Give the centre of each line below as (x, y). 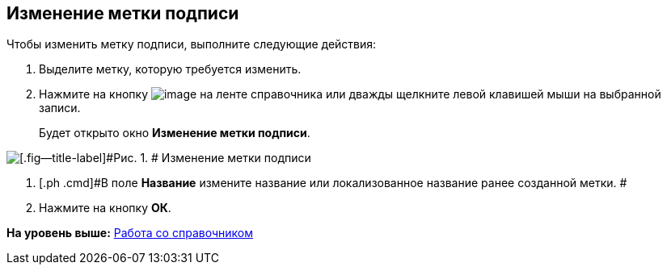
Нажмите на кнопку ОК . (105, 208)
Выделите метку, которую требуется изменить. (170, 69)
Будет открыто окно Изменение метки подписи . (175, 133)
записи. (60, 108)
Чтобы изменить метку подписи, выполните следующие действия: (192, 44)
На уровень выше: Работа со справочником (130, 233)
